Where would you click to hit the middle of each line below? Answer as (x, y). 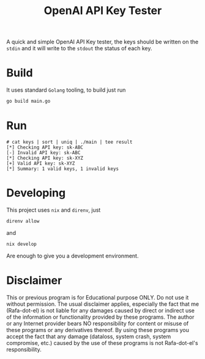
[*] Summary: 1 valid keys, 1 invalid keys (63, 169)
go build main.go (28, 102)
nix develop (21, 244)
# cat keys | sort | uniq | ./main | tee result (69, 142)
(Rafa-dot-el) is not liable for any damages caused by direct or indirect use (100, 310)
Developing (36, 193)
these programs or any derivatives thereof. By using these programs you (98, 330)
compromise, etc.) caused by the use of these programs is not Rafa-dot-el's (102, 342)
